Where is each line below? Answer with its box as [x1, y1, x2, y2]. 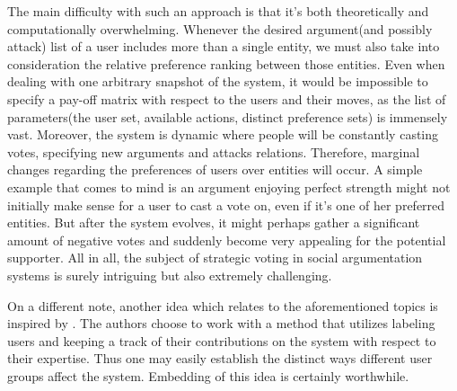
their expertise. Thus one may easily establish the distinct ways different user [7, 349, 433, 368]
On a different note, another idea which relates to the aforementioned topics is [7, 296, 438, 315]
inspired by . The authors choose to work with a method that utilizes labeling [7, 314, 435, 333]
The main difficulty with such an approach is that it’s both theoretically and [7, 2, 429, 20]
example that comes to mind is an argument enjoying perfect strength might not [7, 177, 451, 196]
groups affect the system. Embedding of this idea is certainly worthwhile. [7, 366, 409, 385]
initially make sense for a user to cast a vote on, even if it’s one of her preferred [7, 195, 445, 214]
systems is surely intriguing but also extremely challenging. [7, 265, 332, 284]
